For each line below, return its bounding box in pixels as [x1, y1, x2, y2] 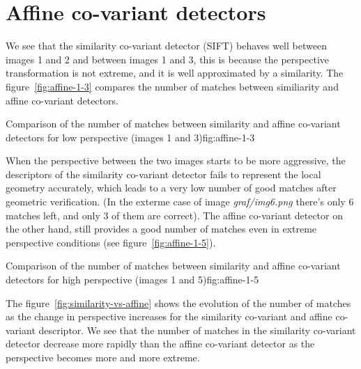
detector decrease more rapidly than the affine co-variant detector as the [6, 336, 315, 351]
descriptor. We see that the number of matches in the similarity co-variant [38, 322, 356, 337]
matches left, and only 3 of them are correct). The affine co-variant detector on [6, 207, 343, 222]
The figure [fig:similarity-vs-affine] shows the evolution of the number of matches [6, 295, 351, 310]
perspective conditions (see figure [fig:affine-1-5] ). [6, 235, 216, 249]
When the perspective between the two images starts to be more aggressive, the [6, 153, 346, 168]
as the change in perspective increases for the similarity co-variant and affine [6, 309, 332, 324]
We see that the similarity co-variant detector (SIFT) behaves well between [6, 38, 327, 53]
